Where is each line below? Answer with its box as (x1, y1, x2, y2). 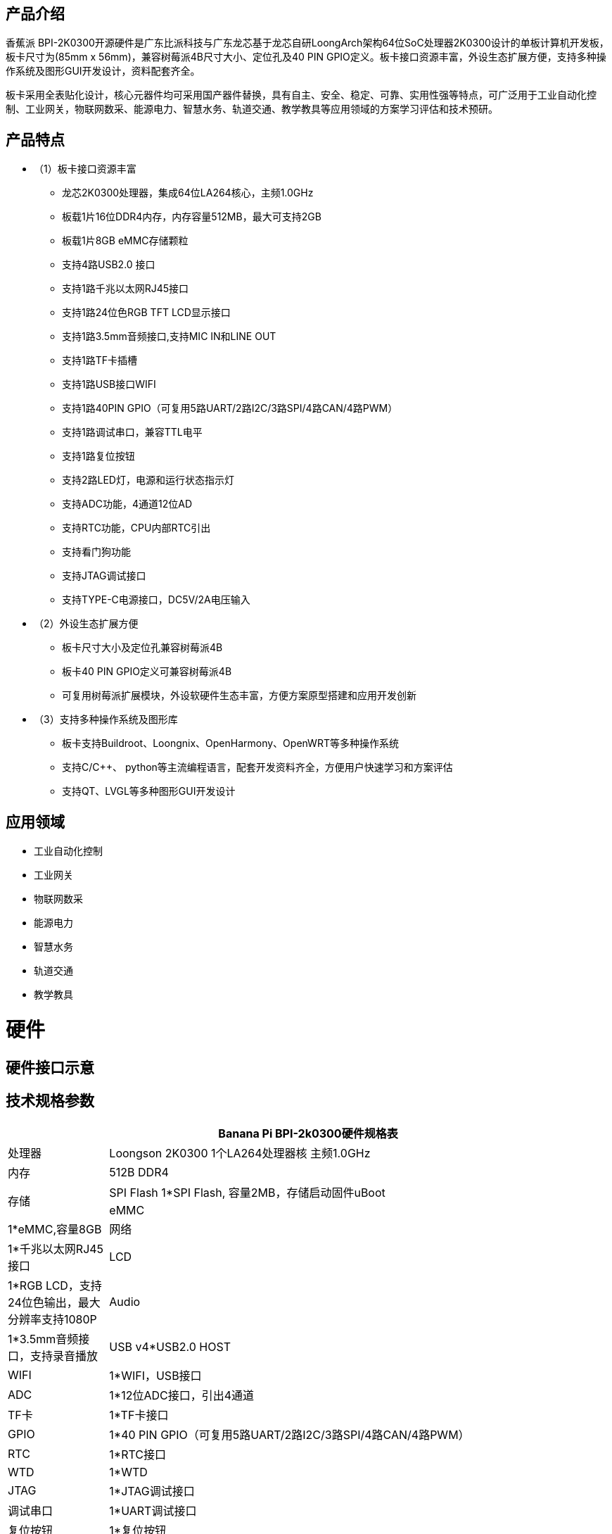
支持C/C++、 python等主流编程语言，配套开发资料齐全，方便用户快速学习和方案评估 (62, 761, 453, 774)
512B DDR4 (109, 1165, 169, 1180)
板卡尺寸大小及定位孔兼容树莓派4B (62, 641, 223, 654)
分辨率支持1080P (8, 1312, 97, 1327)
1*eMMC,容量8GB (8, 1222, 102, 1237)
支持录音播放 (30, 1349, 98, 1364)
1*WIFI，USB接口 (109, 1369, 202, 1383)
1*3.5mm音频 (8, 1332, 79, 1347)
